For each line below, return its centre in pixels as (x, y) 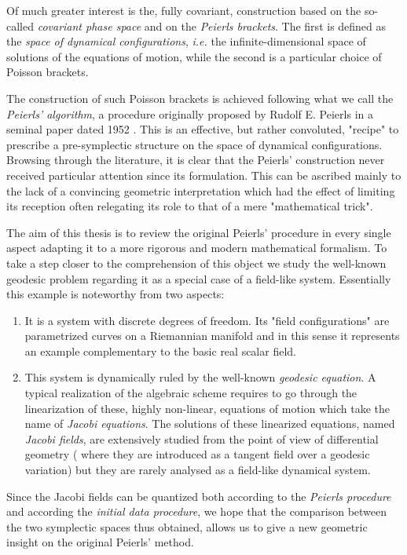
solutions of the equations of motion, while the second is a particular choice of (194, 56)
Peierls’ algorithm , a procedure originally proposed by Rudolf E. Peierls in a (190, 113)
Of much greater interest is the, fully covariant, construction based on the (184, 10)
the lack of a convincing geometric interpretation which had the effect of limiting (201, 190)
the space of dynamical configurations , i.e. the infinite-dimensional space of (186, 41)
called (20, 26)
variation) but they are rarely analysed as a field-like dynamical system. (198, 470)
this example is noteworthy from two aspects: (115, 294)
